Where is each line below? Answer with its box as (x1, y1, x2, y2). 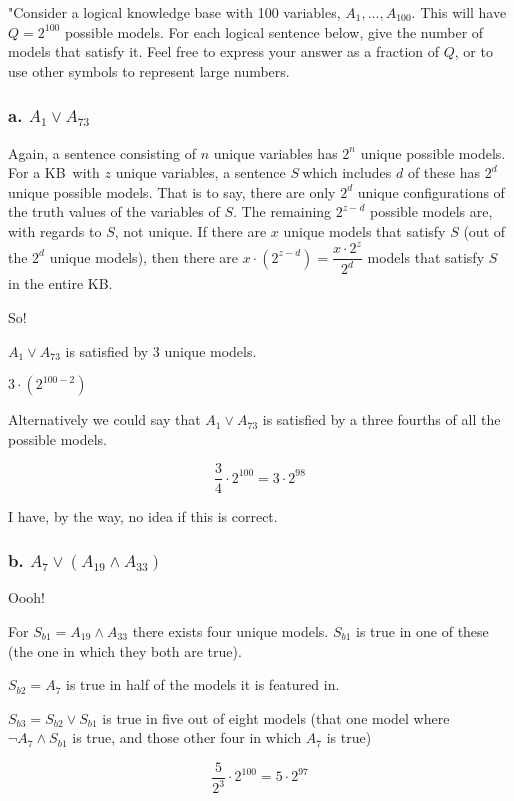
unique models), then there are (49, 246, 239, 267)
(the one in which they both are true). (8, 640, 242, 661)
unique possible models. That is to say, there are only (8, 181, 336, 202)
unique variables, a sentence (115, 162, 286, 183)
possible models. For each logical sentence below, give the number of (64, 21, 484, 42)
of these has (407, 162, 480, 183)
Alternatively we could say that (8, 409, 201, 430)
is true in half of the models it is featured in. (65, 674, 340, 695)
